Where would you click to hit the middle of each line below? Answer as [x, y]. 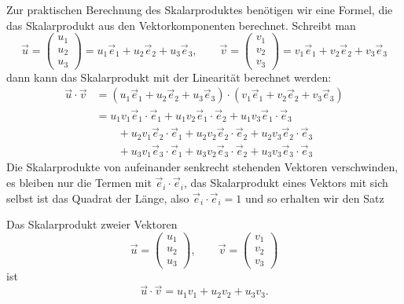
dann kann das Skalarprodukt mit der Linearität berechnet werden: [169, 77]
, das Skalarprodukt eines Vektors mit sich [286, 183]
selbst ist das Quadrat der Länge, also [98, 198]
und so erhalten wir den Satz [314, 198]
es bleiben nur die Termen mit [79, 183]
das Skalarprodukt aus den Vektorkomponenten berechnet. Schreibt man [181, 25]
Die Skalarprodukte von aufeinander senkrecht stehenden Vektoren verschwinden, [202, 167]
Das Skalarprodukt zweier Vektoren [92, 224]
